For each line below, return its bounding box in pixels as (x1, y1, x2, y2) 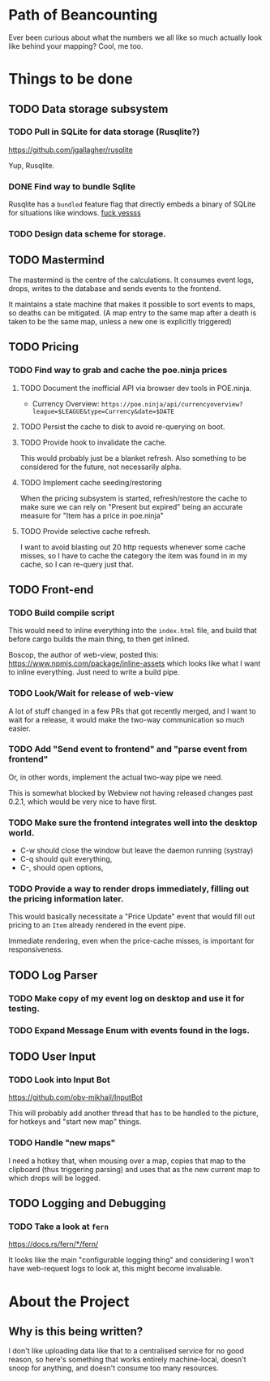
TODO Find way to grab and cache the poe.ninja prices (8, 364, 228, 376)
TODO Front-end (8, 583, 94, 597)
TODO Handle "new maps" (8, 1137, 116, 1149)
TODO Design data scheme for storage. (8, 228, 166, 240)
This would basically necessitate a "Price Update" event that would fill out (8, 912, 255, 922)
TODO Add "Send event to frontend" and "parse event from (8, 744, 247, 755)
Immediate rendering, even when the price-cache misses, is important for (8, 936, 255, 946)
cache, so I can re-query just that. (19, 559, 134, 569)
